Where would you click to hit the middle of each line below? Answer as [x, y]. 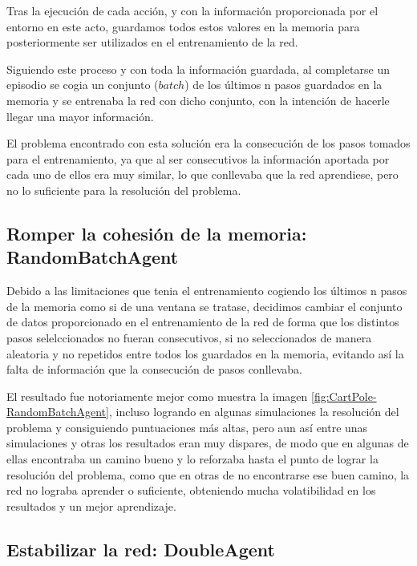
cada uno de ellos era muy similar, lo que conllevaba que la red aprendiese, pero [202, 174]
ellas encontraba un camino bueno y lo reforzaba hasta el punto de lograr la [192, 459]
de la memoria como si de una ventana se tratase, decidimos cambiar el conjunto [204, 306]
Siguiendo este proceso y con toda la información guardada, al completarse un [198, 69]
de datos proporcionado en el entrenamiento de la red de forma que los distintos [203, 322]
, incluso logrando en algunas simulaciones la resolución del [254, 412]
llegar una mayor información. [80, 116]
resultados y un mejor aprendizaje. [91, 505]
